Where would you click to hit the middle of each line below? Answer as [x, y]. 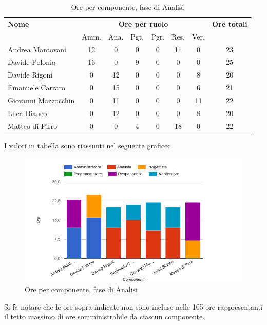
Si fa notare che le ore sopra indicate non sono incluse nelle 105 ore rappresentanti [133, 306]
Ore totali [230, 23]
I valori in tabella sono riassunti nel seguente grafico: [87, 145]
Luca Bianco [27, 113]
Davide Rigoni [30, 75]
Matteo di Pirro [33, 126]
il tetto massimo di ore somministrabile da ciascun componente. [104, 317]
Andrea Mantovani [37, 49]
